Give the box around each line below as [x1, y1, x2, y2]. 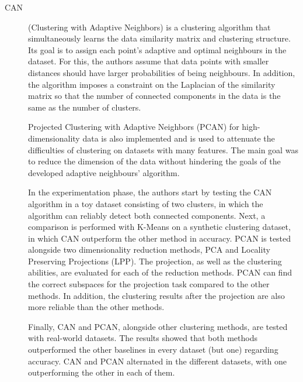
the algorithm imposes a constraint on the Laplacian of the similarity [28, 78, 276, 90]
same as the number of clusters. [28, 101, 141, 113]
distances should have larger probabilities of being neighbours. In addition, [28, 66, 295, 78]
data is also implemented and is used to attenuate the [82, 132, 275, 144]
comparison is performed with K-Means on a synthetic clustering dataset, [28, 221, 291, 233]
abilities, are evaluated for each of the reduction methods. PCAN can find [28, 266, 292, 278]
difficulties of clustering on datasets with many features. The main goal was [28, 143, 298, 156]
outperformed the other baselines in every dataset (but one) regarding [28, 343, 278, 356]
